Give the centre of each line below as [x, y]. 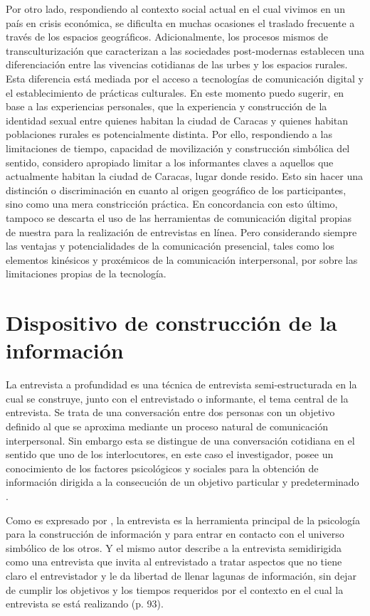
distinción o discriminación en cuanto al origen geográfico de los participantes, [176, 190]
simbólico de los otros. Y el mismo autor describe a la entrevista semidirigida [174, 547]
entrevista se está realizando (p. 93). [85, 604]
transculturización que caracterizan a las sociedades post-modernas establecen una [185, 50]
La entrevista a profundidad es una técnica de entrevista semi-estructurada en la [181, 384]
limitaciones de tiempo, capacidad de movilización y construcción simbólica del [178, 148]
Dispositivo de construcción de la [171, 323]
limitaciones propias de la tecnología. [86, 274]
